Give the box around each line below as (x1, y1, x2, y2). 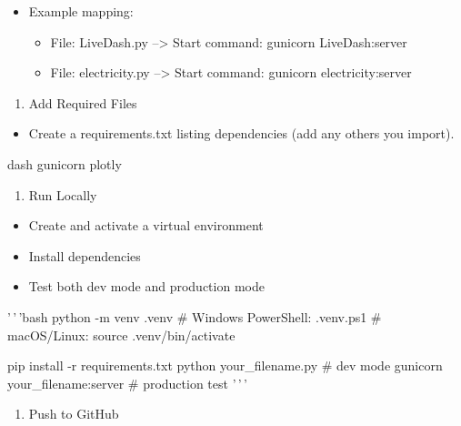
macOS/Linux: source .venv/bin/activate (7, 325, 236, 344)
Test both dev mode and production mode (28, 277, 265, 296)
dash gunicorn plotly (7, 154, 122, 173)
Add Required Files (28, 93, 137, 112)
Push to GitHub (28, 404, 119, 423)
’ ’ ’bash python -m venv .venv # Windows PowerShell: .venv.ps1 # (7, 307, 382, 326)
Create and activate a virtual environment (28, 216, 264, 235)
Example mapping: (28, 2, 134, 20)
